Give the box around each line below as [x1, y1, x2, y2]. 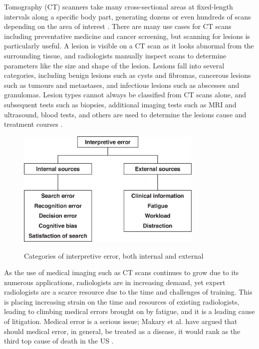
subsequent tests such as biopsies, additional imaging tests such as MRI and [4, 99, 237, 109]
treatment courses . [4, 119, 63, 129]
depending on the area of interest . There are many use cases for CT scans [4, 21, 232, 31]
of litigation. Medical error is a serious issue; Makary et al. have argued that [4, 316, 238, 327]
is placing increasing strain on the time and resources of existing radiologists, [4, 296, 240, 307]
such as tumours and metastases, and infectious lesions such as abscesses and [4, 79, 240, 90]
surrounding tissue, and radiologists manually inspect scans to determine [4, 50, 227, 60]
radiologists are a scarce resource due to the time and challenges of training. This [4, 287, 253, 297]
